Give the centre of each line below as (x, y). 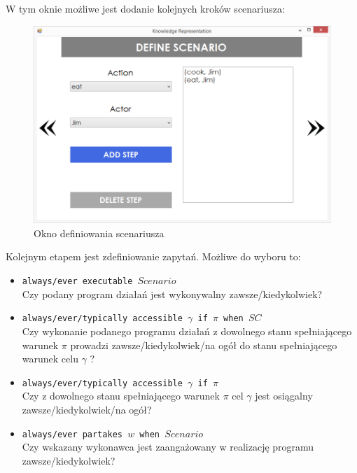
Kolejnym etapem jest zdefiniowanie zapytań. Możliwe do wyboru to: (153, 256)
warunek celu (50, 359)
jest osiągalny (284, 396)
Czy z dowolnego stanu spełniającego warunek (121, 396)
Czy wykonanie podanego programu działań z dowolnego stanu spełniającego (187, 331)
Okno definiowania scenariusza (99, 233)
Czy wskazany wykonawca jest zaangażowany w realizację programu (168, 447)
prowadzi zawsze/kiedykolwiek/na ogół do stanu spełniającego (204, 345)
